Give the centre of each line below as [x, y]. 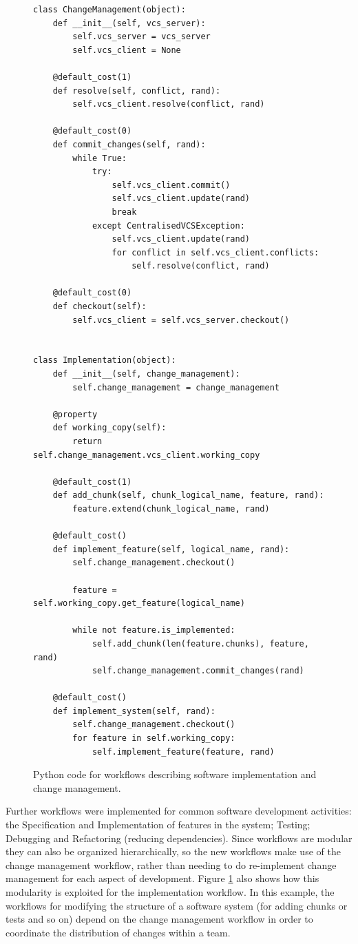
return [87, 441]
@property [75, 414]
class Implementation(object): [105, 360]
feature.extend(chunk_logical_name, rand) [171, 508]
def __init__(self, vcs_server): [129, 23]
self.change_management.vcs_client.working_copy [147, 455]
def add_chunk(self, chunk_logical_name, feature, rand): [188, 495]
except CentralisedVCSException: [168, 225]
